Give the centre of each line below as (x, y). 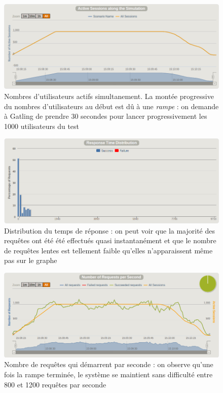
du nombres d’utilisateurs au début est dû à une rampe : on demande (111, 106)
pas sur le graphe (31, 260)
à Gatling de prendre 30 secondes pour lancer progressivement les (106, 116)
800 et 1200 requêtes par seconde (55, 384)
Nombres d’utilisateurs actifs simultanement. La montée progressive (109, 96)
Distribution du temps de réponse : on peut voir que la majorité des (110, 230)
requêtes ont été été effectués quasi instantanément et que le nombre (110, 240)
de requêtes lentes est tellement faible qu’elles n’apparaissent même (108, 250)
